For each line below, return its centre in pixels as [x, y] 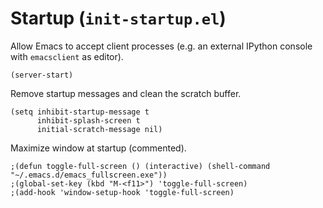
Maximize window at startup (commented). [98, 148]
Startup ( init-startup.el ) [118, 18]
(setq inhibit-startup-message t [80, 112]
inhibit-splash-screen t [88, 120]
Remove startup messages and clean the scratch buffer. [126, 93]
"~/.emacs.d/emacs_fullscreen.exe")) [89, 175]
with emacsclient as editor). [67, 56]
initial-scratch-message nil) [99, 129]
